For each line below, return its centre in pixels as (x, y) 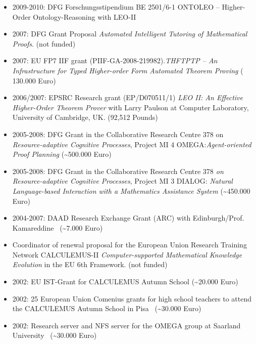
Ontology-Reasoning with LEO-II (85, 16)
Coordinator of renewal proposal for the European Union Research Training (130, 245)
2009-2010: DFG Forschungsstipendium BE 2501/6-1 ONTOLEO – (116, 7)
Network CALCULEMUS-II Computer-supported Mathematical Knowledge (127, 254)
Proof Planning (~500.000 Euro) (62, 154)
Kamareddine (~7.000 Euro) (58, 227)
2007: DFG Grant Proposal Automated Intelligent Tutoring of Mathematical (130, 34)
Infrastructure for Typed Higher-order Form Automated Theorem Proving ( (128, 70)
